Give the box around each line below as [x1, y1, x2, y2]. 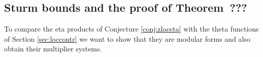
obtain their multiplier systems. [4, 43, 102, 54]
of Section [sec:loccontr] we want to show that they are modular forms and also [4, 33, 250, 44]
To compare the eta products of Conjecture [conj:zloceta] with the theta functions [4, 23, 259, 34]
